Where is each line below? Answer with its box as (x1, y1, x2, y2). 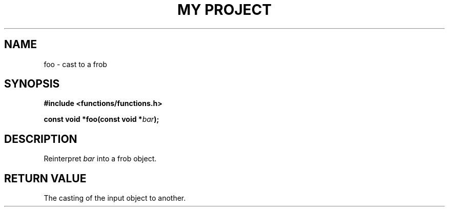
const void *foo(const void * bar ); (44, 115, 159, 124)
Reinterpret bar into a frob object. (44, 154, 157, 163)
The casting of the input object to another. (44, 194, 186, 203)
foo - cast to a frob (44, 59, 107, 69)
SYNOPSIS (4, 77, 60, 91)
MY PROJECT (177, 1, 272, 18)
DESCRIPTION (4, 132, 77, 145)
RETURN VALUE (4, 172, 87, 185)
